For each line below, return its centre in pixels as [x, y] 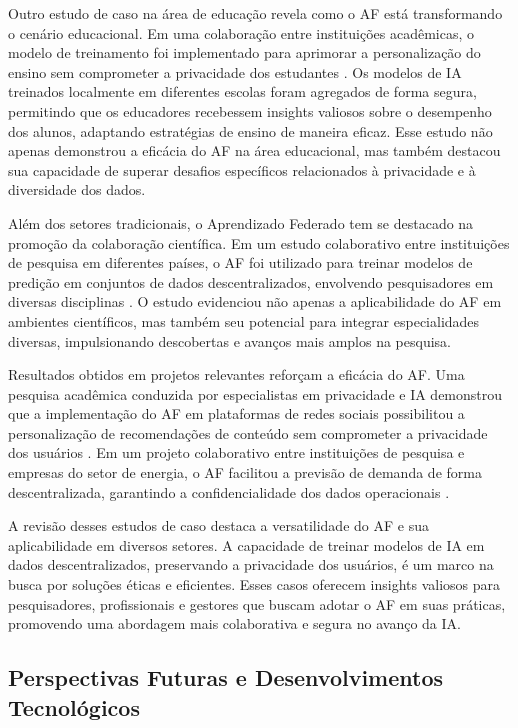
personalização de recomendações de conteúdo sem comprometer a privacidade [248, 432]
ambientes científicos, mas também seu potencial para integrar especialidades [244, 320]
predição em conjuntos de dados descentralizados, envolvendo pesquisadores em [251, 281]
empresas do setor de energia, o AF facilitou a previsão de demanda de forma [245, 472]
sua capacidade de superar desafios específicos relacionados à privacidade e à [242, 169]
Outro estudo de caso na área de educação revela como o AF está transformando [255, 13]
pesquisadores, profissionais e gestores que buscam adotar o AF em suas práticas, [257, 603]
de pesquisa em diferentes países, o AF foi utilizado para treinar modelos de [240, 262]
